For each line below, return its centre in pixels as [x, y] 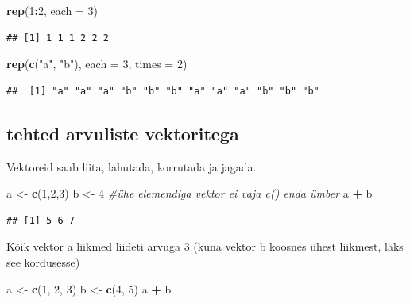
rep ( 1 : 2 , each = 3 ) [52, 10]
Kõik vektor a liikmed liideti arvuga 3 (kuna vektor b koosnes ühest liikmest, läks [205, 246]
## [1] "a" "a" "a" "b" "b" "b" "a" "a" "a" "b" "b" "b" [163, 91]
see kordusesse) [43, 261]
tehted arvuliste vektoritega [123, 133]
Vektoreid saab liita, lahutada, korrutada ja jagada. [132, 166]
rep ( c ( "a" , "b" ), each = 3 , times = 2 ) [97, 64]
